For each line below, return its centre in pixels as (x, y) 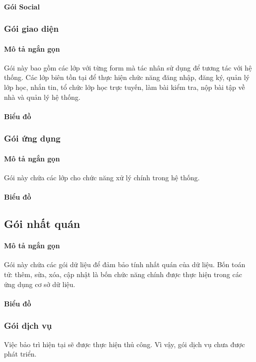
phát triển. (20, 354)
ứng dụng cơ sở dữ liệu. (40, 284)
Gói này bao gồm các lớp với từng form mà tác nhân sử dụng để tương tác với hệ (128, 67)
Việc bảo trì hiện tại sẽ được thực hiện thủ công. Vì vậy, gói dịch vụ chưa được (125, 344)
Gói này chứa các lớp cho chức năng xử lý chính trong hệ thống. (102, 178)
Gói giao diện (31, 29)
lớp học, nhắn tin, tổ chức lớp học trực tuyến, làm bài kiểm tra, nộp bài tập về (125, 87)
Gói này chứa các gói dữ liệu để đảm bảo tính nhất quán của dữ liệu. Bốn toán (125, 264)
